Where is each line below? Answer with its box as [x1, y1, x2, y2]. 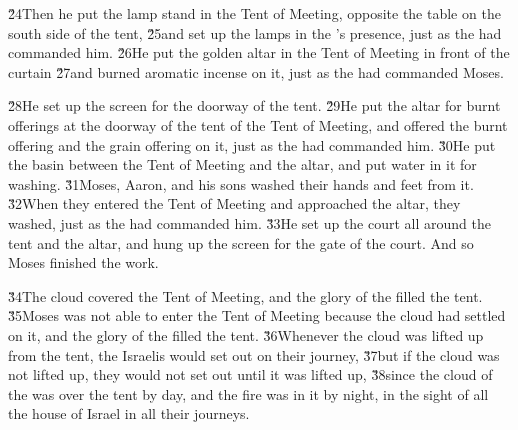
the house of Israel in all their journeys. [8, 403, 250, 424]
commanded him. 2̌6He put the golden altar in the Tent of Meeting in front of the [8, 42, 510, 63]
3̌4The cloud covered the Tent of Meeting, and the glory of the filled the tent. [8, 285, 483, 306]
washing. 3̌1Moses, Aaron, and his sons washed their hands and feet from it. [8, 173, 474, 194]
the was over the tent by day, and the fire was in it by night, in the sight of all [8, 383, 489, 404]
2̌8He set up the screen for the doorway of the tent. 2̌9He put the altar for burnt [8, 95, 501, 116]
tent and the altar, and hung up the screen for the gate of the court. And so [8, 232, 474, 253]
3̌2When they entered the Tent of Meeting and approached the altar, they [8, 193, 461, 214]
